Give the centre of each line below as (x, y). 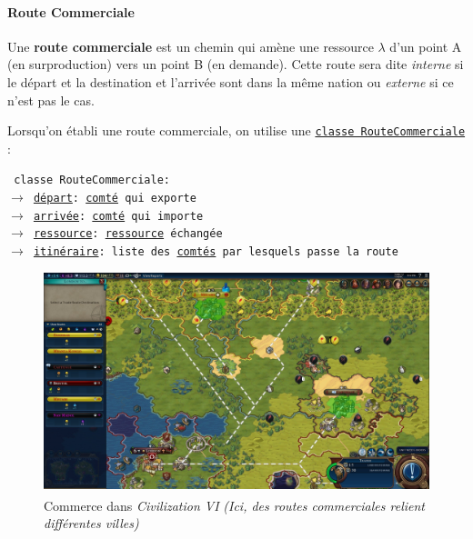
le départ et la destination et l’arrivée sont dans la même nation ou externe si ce (231, 81)
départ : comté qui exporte (115, 199)
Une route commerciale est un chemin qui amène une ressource (191, 46)
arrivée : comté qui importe (118, 216)
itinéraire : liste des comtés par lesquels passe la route (216, 252)
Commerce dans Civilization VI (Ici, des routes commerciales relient (235, 505)
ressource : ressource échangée (128, 234)
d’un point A (426, 46)
